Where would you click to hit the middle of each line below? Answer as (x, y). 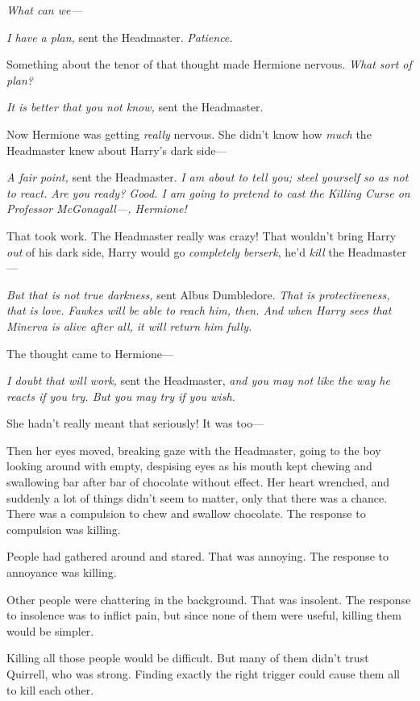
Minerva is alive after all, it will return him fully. (129, 325)
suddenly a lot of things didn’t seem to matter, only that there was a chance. (197, 497)
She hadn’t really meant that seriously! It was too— (135, 423)
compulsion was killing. (64, 529)
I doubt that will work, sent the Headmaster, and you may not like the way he (198, 380)
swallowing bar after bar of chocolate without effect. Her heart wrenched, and (198, 482)
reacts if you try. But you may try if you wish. (121, 396)
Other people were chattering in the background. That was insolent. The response (209, 599)
